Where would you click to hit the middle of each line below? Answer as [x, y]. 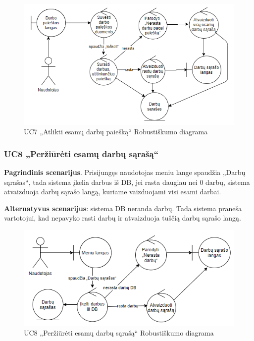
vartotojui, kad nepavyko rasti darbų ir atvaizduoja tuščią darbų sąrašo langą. [123, 218]
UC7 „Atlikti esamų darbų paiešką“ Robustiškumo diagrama [116, 132]
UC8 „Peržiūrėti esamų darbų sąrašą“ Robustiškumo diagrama [119, 333]
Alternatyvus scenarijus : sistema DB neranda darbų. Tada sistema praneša [123, 208]
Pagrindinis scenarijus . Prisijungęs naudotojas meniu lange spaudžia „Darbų [125, 172]
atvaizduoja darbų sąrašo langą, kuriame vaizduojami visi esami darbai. [113, 192]
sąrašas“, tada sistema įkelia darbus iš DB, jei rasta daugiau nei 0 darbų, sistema [127, 182]
